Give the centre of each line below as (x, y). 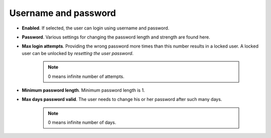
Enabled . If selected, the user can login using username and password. (96, 28)
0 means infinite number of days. (82, 122)
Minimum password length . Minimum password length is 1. (83, 90)
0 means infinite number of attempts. (86, 76)
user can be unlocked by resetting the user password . (78, 53)
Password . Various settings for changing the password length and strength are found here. (116, 37)
